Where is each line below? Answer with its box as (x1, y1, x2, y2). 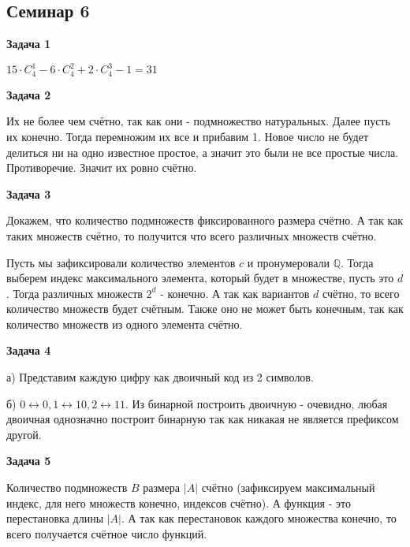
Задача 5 (6, 452, 51, 469)
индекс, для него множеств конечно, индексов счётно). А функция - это (6, 494, 351, 511)
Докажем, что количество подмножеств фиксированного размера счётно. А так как (6, 212, 404, 229)
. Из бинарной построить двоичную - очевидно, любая (125, 395, 388, 411)
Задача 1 (6, 35, 51, 52)
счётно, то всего (322, 285, 400, 301)
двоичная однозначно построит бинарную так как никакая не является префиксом (6, 411, 399, 427)
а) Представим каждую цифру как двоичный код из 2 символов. (6, 369, 314, 385)
